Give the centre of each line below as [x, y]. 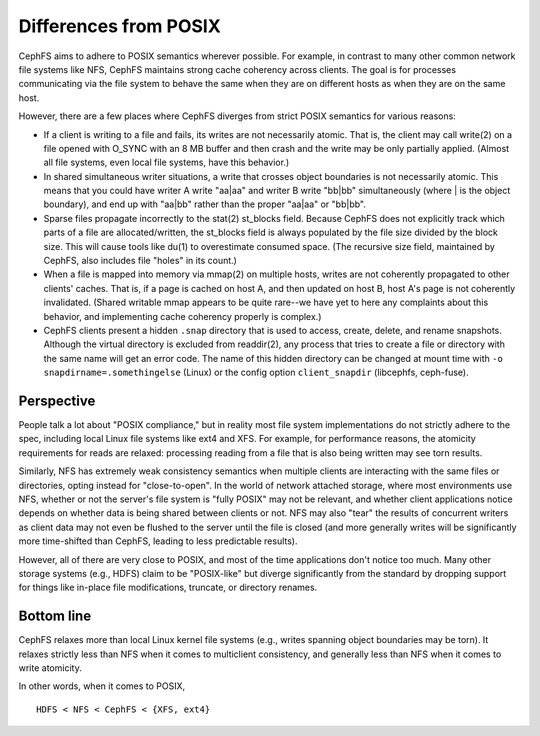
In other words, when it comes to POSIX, [102, 686]
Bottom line [55, 616]
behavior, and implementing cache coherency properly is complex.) [182, 316]
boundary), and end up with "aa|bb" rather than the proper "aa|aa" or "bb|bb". [205, 204]
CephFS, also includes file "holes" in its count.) [140, 261]
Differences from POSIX [120, 26]
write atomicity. [50, 668]
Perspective [57, 400]
